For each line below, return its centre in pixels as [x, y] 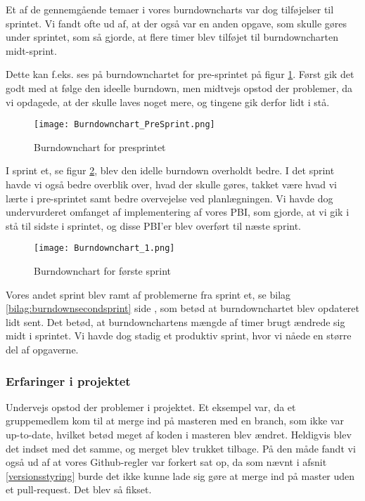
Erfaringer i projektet [68, 380]
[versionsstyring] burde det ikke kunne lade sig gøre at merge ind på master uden [180, 475]
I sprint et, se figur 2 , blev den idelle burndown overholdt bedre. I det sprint [170, 170]
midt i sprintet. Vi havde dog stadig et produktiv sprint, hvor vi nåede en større [179, 336]
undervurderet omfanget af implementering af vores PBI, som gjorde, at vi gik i [178, 212]
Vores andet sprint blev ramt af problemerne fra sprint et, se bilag [148, 294]
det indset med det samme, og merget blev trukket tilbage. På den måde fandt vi [181, 448]
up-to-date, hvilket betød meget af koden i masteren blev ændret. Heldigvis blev [179, 434]
